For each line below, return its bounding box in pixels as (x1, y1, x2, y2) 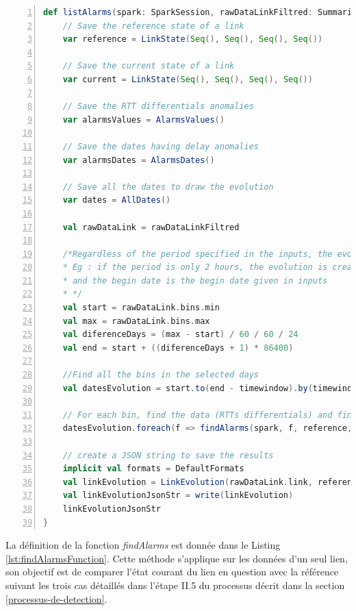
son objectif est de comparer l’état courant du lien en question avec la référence (5, 564, 339, 579)
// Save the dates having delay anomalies (62, 141, 259, 151)
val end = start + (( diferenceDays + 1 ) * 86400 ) (62, 342, 294, 353)
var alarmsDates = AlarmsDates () (62, 155, 215, 165)
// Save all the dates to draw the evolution (62, 182, 274, 192)
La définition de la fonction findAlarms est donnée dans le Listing (5, 538, 281, 552)
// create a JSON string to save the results (62, 450, 274, 460)
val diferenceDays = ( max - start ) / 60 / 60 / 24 (62, 329, 298, 340)
